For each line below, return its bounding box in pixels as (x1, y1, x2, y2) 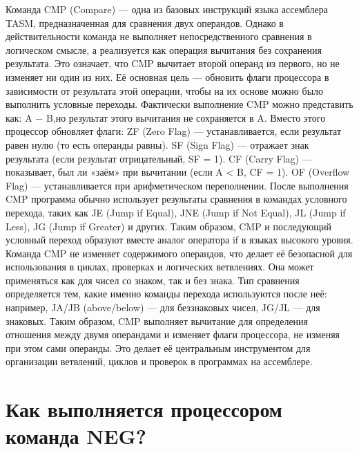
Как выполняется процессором (6, 395, 282, 423)
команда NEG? (6, 422, 147, 450)
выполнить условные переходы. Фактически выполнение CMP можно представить (6, 97, 353, 111)
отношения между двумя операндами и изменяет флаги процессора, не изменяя (6, 327, 340, 342)
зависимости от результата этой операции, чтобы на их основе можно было (6, 83, 324, 98)
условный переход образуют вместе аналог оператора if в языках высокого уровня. (6, 232, 353, 247)
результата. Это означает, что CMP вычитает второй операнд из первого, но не (6, 56, 340, 71)
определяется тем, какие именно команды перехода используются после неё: (6, 286, 327, 301)
